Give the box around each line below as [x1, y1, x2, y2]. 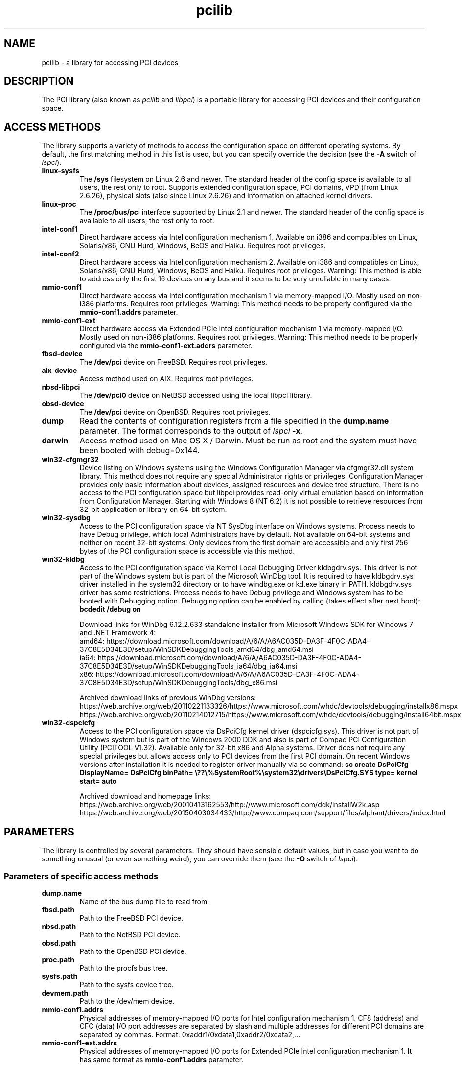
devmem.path [42, 988, 89, 997]
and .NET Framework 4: [79, 628, 156, 637]
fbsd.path [42, 905, 75, 914]
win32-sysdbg [42, 513, 91, 522]
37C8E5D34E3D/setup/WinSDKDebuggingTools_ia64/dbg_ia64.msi [79, 662, 297, 671]
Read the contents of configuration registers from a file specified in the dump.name [79, 416, 389, 426]
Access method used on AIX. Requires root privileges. [79, 374, 254, 383]
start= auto [79, 777, 117, 786]
